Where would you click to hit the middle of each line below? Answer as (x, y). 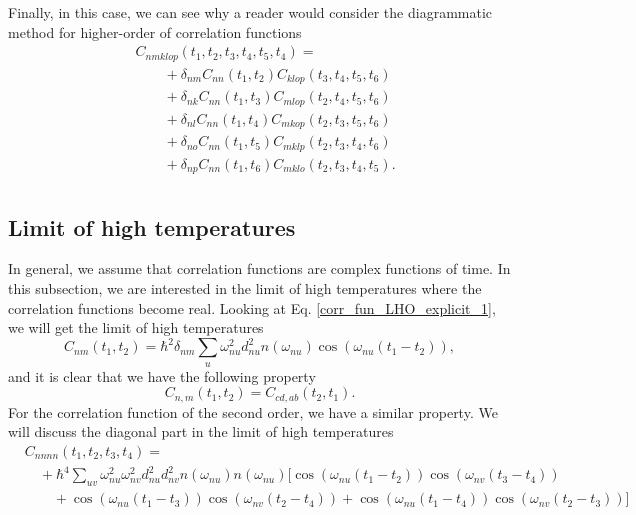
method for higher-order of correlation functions (155, 31)
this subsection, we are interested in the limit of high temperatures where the (245, 287)
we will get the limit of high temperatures (136, 327)
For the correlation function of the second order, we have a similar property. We (253, 411)
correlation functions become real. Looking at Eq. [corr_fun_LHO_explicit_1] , (252, 307)
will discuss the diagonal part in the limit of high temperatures (201, 431)
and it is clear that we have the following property (162, 375)
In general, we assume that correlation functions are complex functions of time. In (259, 268)
